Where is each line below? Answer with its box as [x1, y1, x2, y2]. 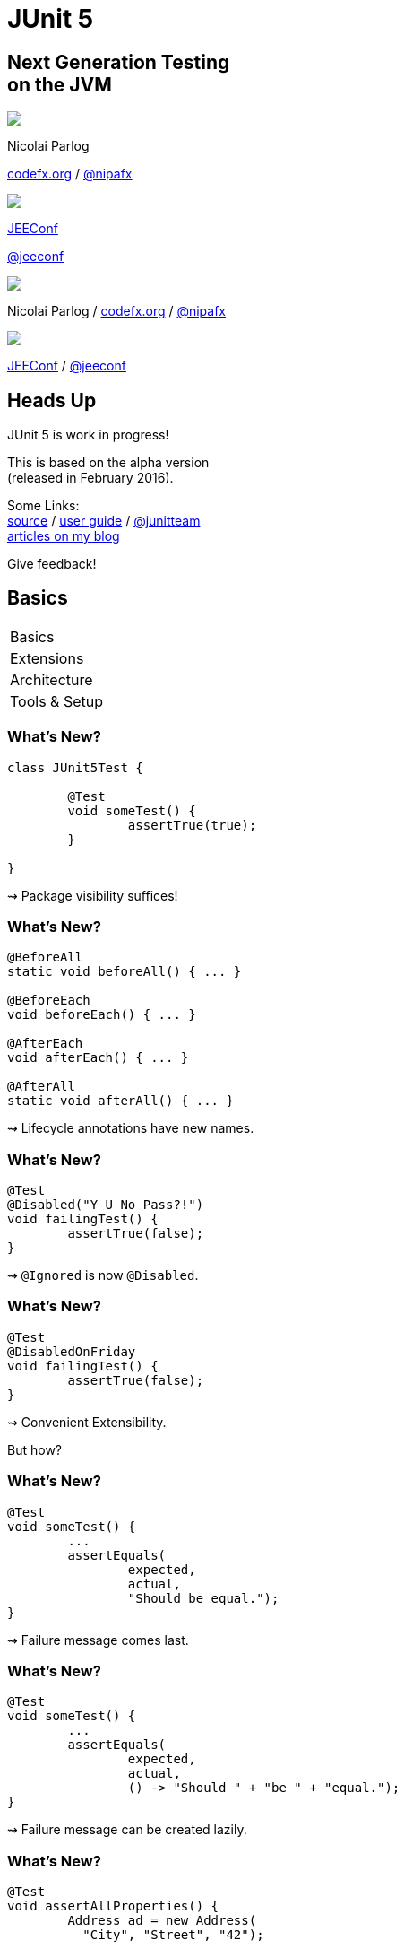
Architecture [10, 670, 93, 689]
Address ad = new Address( [67, 1913, 257, 1928]
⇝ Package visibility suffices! [7, 887, 178, 903]
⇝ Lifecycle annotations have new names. [7, 1120, 254, 1136]
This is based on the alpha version [7, 455, 210, 471]
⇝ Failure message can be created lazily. [7, 1822, 247, 1838]
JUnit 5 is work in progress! [7, 427, 169, 443]
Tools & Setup [10, 692, 103, 710]
